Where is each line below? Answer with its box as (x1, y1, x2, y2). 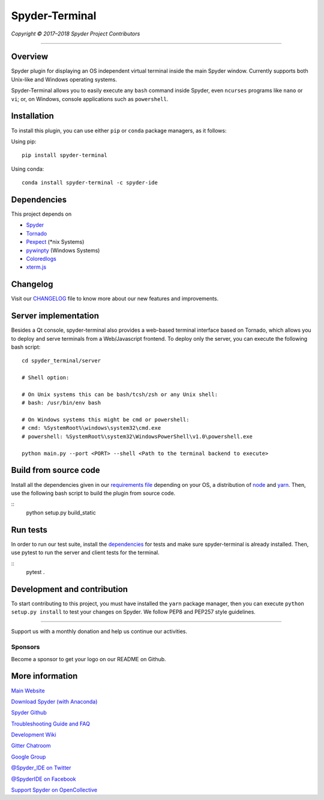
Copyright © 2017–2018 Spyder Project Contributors (11, 30, 140, 37)
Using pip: (11, 138, 37, 145)
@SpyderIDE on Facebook (11, 775, 76, 783)
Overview (11, 52, 49, 62)
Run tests (11, 525, 47, 535)
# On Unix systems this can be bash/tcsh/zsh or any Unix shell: (22, 391, 218, 398)
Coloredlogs (26, 255, 56, 262)
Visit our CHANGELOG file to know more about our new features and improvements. (11, 295, 219, 302)
